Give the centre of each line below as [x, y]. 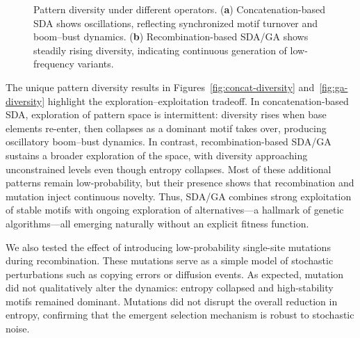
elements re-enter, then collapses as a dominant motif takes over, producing [166, 128]
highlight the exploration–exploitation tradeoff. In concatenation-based [198, 100]
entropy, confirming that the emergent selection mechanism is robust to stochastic [180, 315]
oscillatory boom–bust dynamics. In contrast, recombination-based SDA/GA [169, 142]
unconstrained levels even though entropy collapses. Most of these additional [169, 169]
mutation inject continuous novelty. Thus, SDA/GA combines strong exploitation [179, 196]
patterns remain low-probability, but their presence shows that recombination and [180, 183]
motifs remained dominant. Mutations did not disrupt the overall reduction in [172, 301]
